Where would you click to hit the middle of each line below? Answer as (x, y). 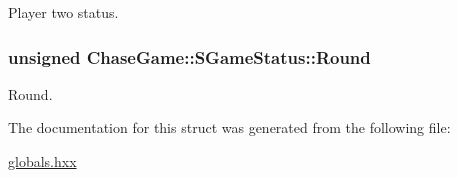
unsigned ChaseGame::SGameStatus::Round (189, 56)
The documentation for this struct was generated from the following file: (229, 127)
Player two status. (63, 12)
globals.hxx (42, 161)
